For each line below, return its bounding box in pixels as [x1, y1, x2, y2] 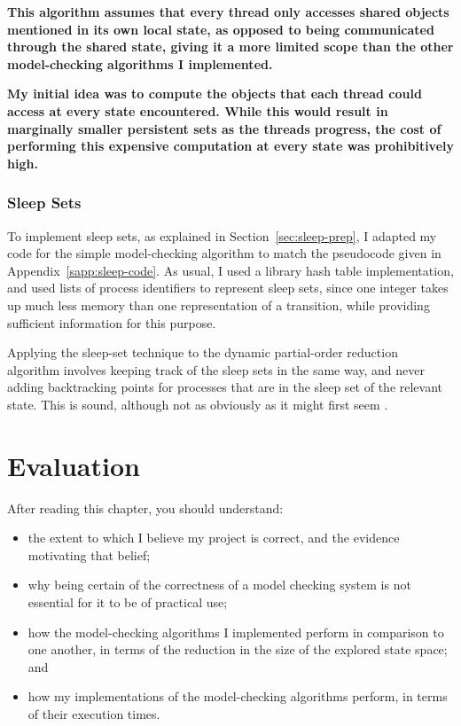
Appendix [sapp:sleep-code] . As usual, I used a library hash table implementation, [7, 261, 454, 279]
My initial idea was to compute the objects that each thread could [7, 84, 422, 103]
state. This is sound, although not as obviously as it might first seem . [7, 394, 388, 413]
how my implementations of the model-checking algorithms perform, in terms [27, 687, 448, 706]
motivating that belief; [27, 545, 151, 564]
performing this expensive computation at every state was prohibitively [7, 137, 454, 155]
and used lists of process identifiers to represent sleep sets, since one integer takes [7, 278, 449, 297]
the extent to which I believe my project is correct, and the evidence [27, 528, 400, 547]
